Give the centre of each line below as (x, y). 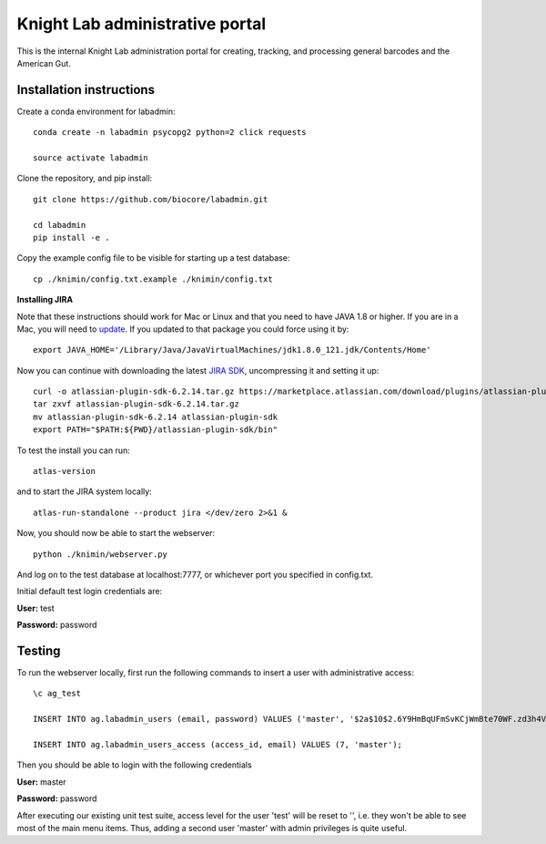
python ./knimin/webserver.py (101, 554)
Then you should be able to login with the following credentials (134, 765)
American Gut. (44, 63)
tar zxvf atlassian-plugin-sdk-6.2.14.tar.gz (136, 404)
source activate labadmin (91, 158)
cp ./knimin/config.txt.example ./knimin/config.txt (153, 279)
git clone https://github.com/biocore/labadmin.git (151, 199)
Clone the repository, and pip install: (85, 179)
